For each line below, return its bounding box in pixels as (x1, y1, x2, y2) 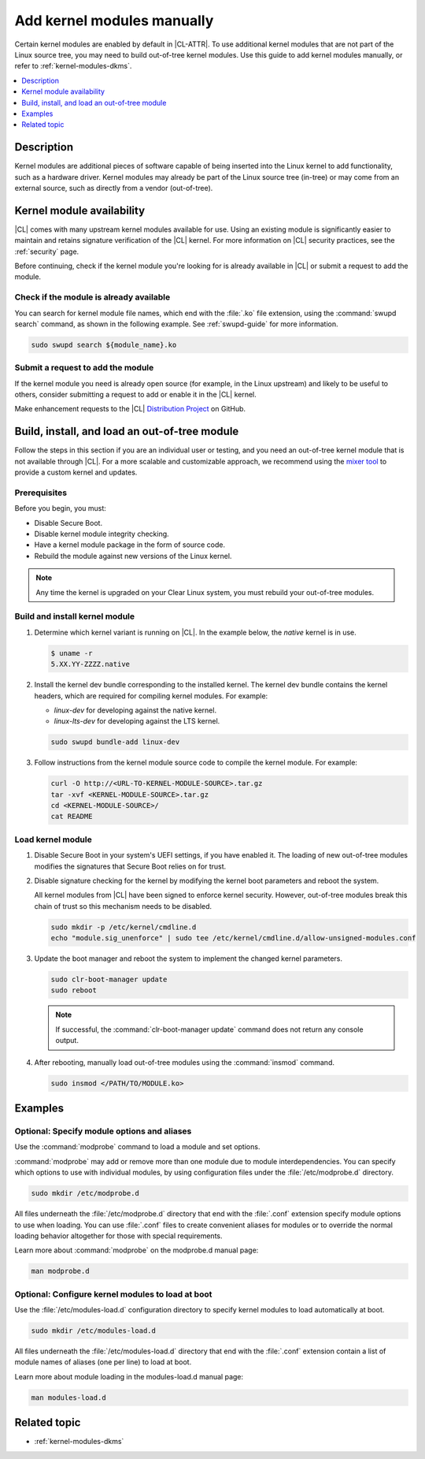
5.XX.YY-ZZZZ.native (50, 660, 130, 669)
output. (55, 1036, 79, 1045)
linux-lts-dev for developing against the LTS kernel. (54, 716, 220, 726)
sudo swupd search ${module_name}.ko (31, 340, 177, 349)
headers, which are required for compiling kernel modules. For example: (34, 690, 268, 701)
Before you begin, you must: (14, 504, 106, 513)
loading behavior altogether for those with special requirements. (14, 1230, 224, 1241)
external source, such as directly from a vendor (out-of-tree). (14, 183, 213, 192)
